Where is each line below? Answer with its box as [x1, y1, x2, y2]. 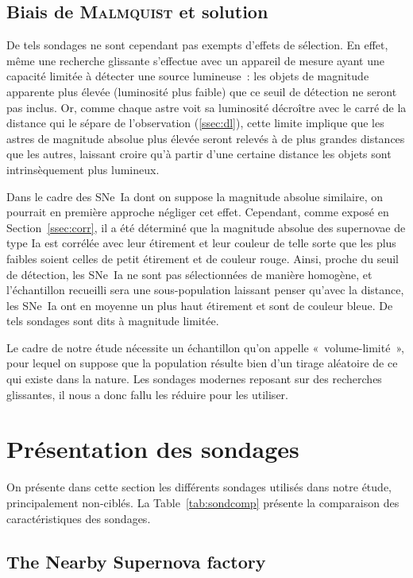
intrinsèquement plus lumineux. [6, 161, 160, 177]
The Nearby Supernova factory [6, 549, 266, 573]
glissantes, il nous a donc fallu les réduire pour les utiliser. [6, 386, 288, 402]
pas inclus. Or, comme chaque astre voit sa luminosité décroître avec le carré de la [6, 99, 407, 115]
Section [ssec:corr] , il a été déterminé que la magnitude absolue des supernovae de [6, 219, 406, 235]
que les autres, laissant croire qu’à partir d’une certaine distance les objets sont [6, 145, 392, 162]
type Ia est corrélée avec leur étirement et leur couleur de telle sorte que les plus [6, 235, 396, 251]
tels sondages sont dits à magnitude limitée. [6, 312, 219, 329]
